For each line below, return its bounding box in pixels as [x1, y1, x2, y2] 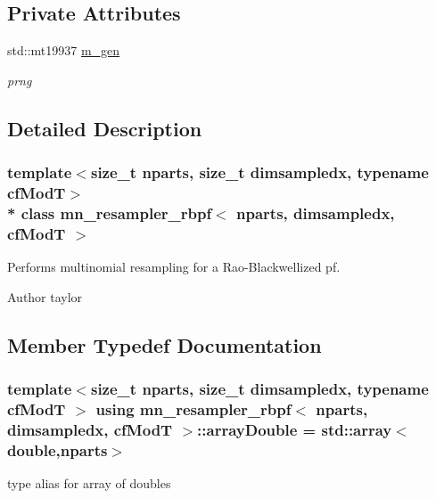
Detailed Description [7, 114, 202, 142]
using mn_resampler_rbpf [95, 397, 292, 420]
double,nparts [7, 438, 108, 461]
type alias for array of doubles [7, 474, 171, 493]
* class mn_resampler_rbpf [7, 201, 212, 224]
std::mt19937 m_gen [7, 41, 120, 60]
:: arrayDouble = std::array [197, 418, 392, 440]
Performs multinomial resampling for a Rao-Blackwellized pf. [7, 257, 341, 276]
